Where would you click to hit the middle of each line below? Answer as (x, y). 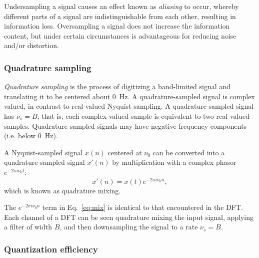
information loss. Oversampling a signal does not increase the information (117, 26)
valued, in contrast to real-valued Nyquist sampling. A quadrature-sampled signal (129, 106)
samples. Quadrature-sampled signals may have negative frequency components (125, 125)
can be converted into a (189, 152)
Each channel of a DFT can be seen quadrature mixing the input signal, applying (129, 217)
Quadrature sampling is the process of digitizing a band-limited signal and (117, 86)
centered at (125, 152)
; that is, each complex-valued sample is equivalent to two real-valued (143, 115)
